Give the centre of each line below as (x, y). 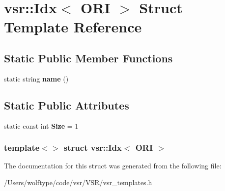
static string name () (36, 78)
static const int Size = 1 (41, 125)
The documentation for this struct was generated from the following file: (113, 166)
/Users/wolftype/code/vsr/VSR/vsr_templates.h (78, 182)
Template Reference (73, 27)
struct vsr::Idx (93, 148)
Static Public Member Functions (88, 58)
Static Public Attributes (67, 105)
